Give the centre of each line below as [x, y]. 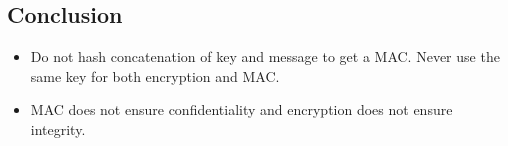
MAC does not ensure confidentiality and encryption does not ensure [241, 109]
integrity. [58, 128]
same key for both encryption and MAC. [155, 75]
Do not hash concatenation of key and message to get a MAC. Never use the [265, 56]
